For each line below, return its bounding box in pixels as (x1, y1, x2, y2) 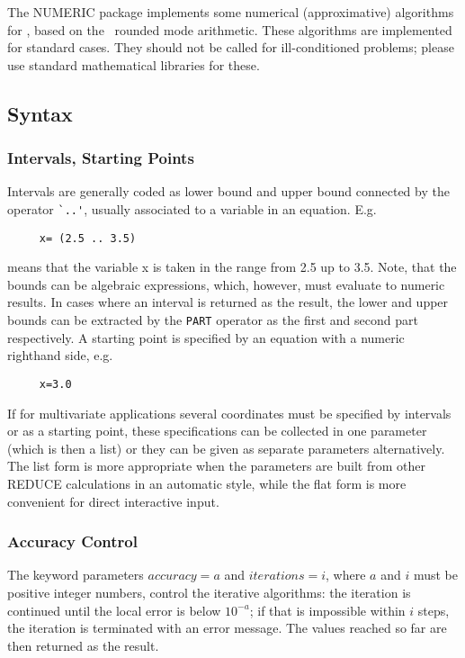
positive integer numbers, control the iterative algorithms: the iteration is (7, 582, 411, 601)
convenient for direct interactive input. (7, 491, 219, 510)
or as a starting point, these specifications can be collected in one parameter (7, 421, 427, 440)
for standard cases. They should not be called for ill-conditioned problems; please (7, 38, 454, 57)
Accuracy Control (7, 530, 138, 553)
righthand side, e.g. (7, 346, 113, 365)
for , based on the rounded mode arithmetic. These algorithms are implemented (7, 20, 452, 39)
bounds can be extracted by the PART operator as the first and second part (7, 311, 418, 329)
